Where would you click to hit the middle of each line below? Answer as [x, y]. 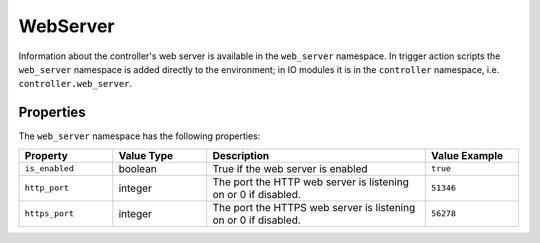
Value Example [467, 155]
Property [46, 155]
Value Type [146, 155]
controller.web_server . [75, 84]
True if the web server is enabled [290, 168]
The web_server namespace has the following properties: [139, 136]
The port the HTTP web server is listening [310, 182]
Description [241, 155]
